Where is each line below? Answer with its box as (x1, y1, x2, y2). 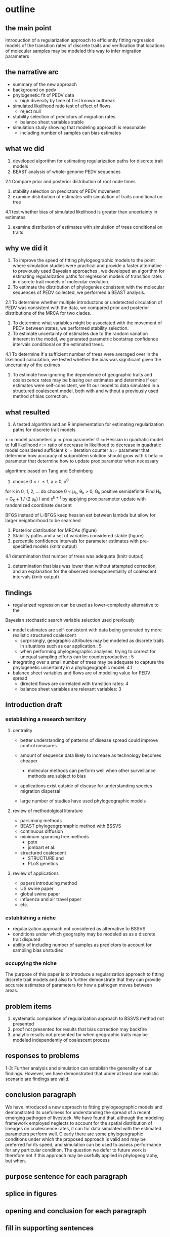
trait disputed (12, 936, 40, 942)
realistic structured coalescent (12, 632, 76, 638)
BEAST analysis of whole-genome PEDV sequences (12, 168, 121, 175)
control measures (20, 742, 57, 748)
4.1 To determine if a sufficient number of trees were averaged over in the (5, 351, 158, 357)
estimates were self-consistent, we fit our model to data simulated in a (12, 382, 159, 389)
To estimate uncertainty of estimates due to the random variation (12, 330, 148, 337)
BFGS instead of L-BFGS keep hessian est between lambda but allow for (5, 512, 156, 518)
